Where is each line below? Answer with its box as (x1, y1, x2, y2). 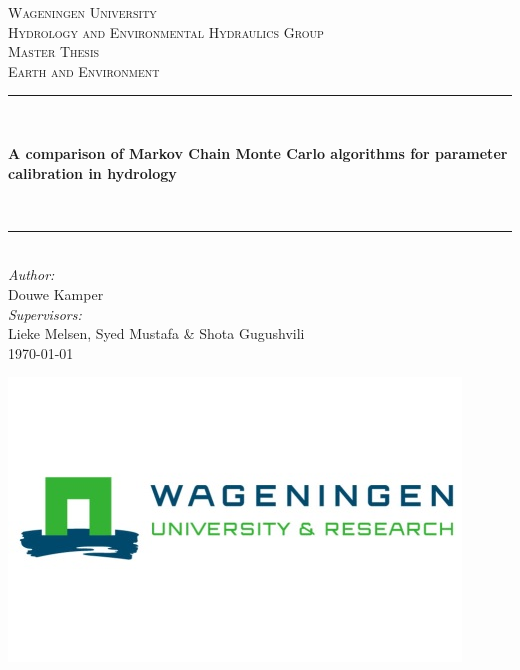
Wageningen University (8, 2, 157, 22)
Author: (8, 264, 55, 285)
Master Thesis (8, 41, 100, 62)
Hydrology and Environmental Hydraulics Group (8, 21, 324, 42)
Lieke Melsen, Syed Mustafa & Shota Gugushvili (8, 323, 305, 344)
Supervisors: (8, 303, 82, 324)
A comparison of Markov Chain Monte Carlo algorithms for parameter (8, 142, 508, 163)
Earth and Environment (8, 60, 160, 81)
